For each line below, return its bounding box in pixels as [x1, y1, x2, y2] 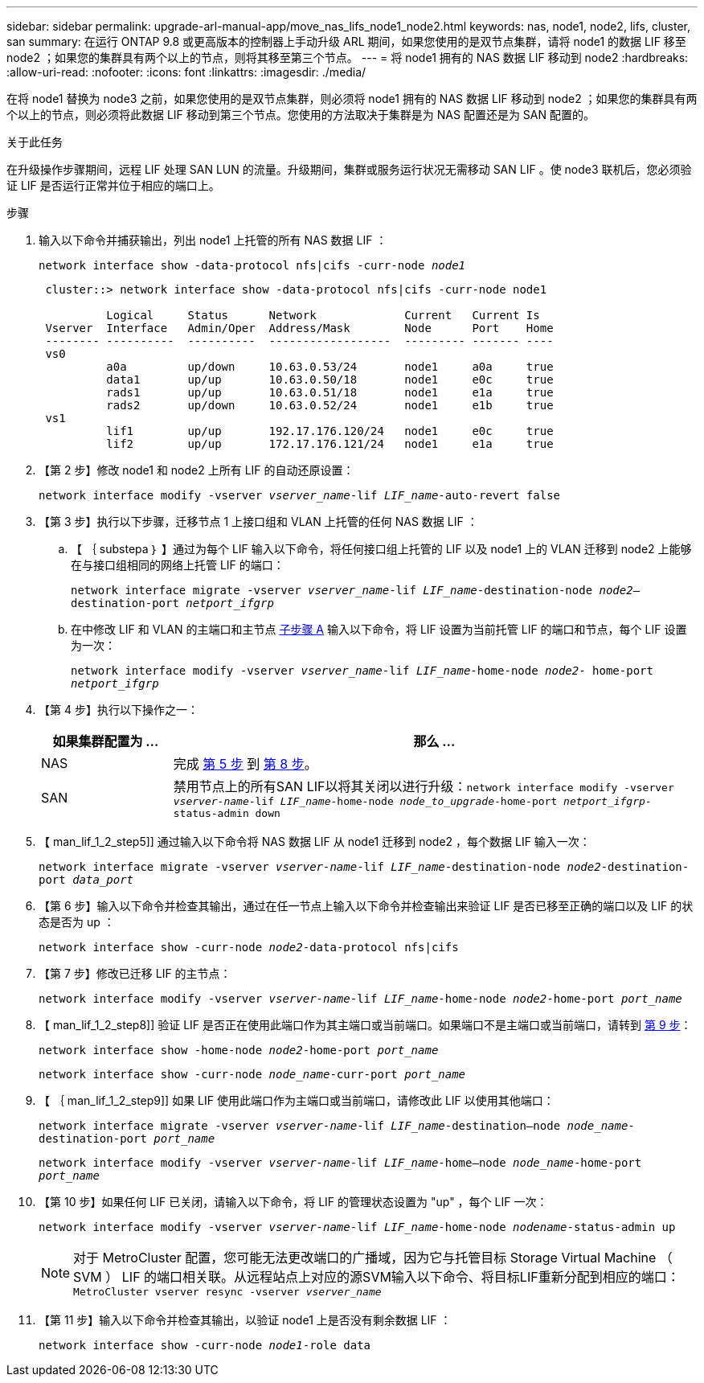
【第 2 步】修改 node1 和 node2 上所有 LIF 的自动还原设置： [39, 463, 354, 477]
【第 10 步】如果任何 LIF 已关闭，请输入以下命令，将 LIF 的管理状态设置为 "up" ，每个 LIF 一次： [39, 1195, 548, 1209]
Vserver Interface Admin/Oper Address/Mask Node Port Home [45, 322, 554, 334]
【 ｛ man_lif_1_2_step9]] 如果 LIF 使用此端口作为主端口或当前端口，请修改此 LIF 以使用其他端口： [39, 1094, 555, 1107]
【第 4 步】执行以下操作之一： [39, 703, 199, 716]
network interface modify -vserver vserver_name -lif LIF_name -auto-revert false [39, 489, 561, 502]
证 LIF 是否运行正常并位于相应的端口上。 [6, 179, 220, 192]
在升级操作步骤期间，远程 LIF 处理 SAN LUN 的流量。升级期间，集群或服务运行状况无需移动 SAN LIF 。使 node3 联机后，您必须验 [6, 162, 692, 176]
